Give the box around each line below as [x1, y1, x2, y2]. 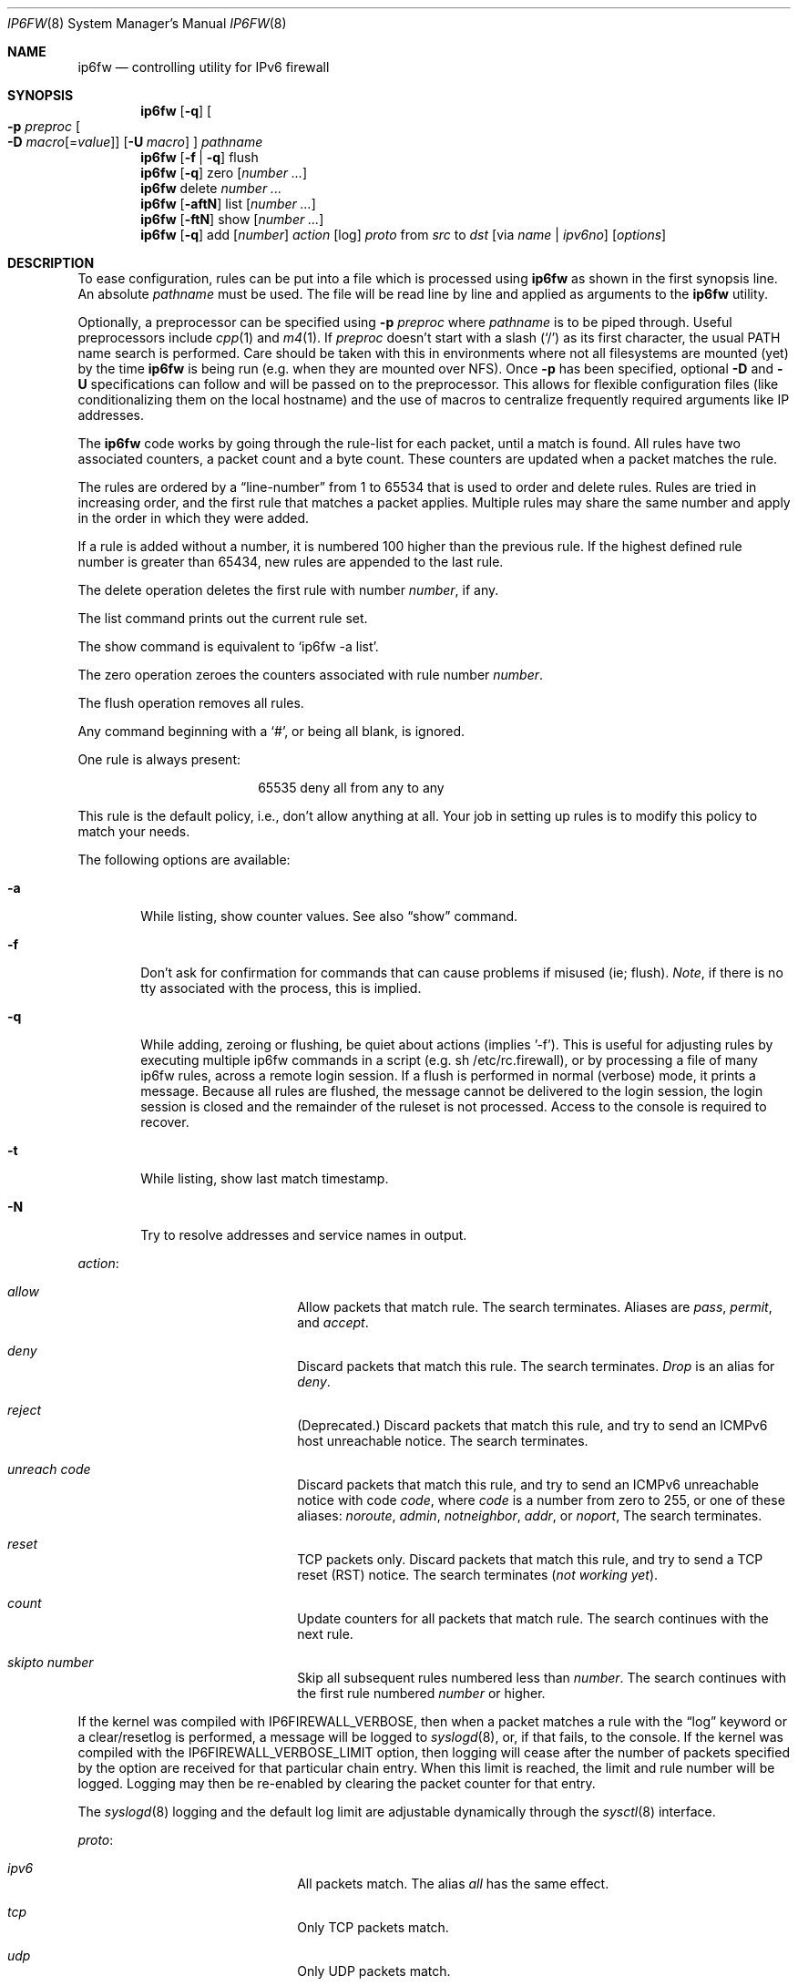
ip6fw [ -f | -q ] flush [140, 149, 259, 165]
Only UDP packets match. [297, 1963, 451, 1979]
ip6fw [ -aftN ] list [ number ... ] [140, 196, 316, 211]
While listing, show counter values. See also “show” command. [140, 908, 518, 924]
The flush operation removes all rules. [77, 695, 304, 711]
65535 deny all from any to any [258, 780, 445, 795]
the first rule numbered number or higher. [297, 1685, 546, 1701]
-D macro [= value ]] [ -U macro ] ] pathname [7, 134, 263, 149]
